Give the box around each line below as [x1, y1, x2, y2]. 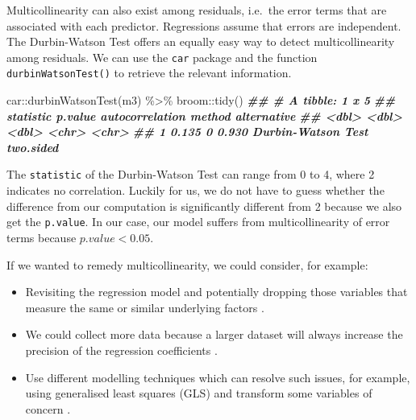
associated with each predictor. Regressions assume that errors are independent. [6, 17, 401, 34]
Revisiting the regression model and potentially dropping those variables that [25, 283, 408, 300]
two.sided [6, 138, 59, 155]
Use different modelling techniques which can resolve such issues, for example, [25, 369, 410, 385]
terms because [6, 229, 77, 245]
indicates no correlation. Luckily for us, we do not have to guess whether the [6, 182, 385, 199]
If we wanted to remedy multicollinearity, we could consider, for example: [6, 256, 368, 273]
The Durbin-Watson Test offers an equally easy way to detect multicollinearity [6, 33, 395, 50]
